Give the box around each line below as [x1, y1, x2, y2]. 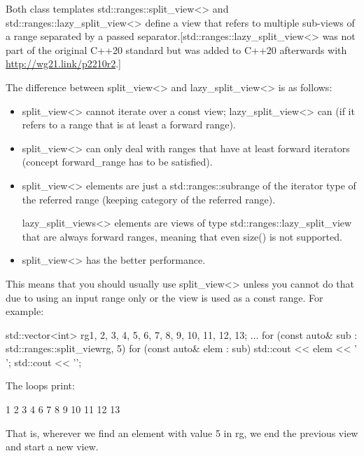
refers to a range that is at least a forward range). [22, 117, 236, 132]
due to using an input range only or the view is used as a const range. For [6, 290, 323, 304]
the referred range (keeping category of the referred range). [22, 192, 276, 206]
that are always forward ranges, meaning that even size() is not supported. [22, 229, 342, 243]
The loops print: [6, 378, 75, 393]
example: [6, 304, 44, 318]
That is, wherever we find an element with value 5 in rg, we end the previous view [6, 425, 358, 440]
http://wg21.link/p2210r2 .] [6, 56, 121, 71]
